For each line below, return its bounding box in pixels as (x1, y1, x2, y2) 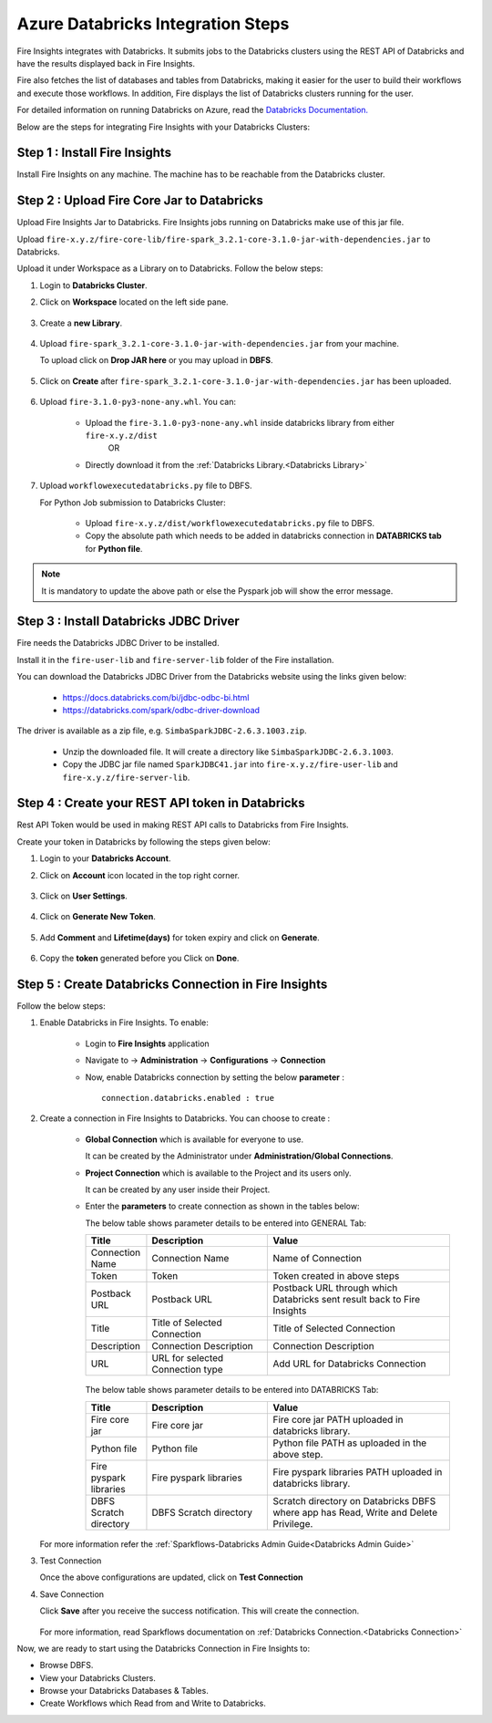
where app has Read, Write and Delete (272, 1506, 437, 1519)
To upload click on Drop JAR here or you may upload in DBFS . (39, 355, 273, 366)
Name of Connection (272, 1252, 362, 1265)
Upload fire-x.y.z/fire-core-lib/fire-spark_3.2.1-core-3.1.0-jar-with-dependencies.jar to (16, 234, 431, 244)
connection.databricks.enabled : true (101, 1093, 275, 1104)
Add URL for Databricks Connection (272, 1357, 427, 1370)
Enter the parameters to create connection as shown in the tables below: (85, 1200, 360, 1212)
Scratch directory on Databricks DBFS (272, 1494, 436, 1507)
